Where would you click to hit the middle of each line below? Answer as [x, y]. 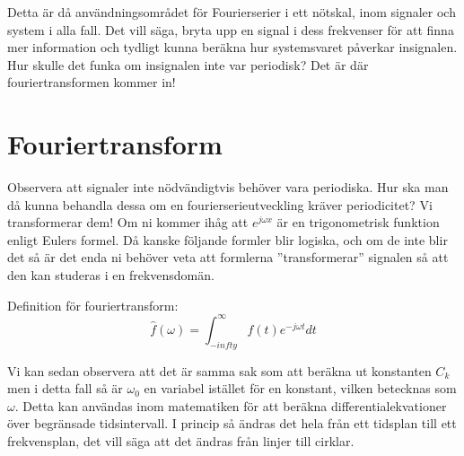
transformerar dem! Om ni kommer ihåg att [128, 222]
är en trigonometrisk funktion [358, 222]
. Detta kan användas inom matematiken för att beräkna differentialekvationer [231, 405]
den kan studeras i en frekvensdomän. [111, 275]
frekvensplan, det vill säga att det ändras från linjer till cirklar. [181, 440]
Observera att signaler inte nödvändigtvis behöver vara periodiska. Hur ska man [228, 187]
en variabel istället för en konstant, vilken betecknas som [300, 388]
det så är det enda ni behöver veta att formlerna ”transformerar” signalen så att [228, 257]
